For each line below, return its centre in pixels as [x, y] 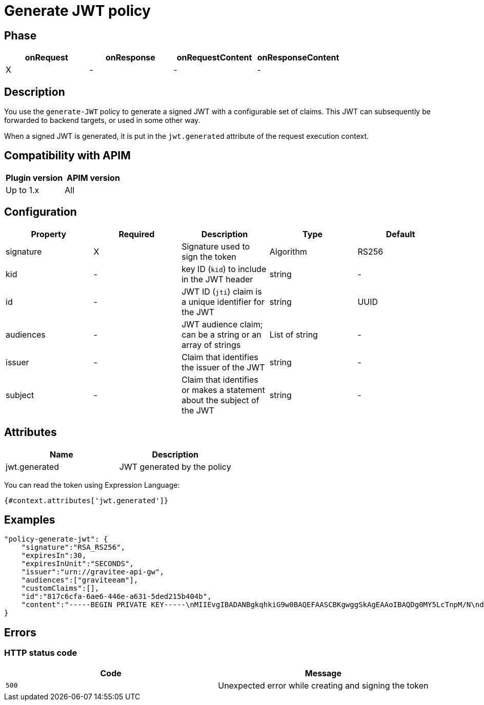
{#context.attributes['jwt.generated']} [86, 500]
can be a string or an [221, 334]
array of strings [211, 345]
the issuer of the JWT [223, 367]
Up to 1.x [23, 190]
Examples [30, 520]
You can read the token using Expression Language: [92, 485]
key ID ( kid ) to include [224, 269]
